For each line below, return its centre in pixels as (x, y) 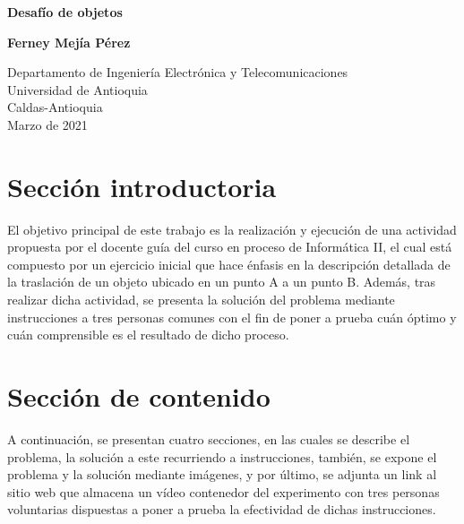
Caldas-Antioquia (55, 107)
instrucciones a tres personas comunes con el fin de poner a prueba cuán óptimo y (232, 317)
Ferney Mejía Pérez (69, 42)
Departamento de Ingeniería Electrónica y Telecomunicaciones (178, 72)
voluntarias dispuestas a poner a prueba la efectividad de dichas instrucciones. (222, 509)
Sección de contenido (139, 396)
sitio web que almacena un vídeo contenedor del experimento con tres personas (223, 491)
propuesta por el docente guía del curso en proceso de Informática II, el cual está (230, 247)
